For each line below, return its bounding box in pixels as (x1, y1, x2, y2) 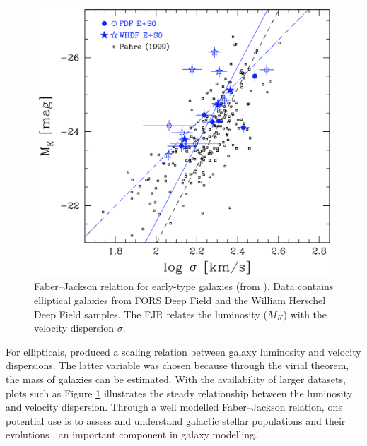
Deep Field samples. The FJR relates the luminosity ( (34, 306, 267, 321)
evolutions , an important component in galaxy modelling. (6, 427, 258, 442)
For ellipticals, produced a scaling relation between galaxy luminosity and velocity (6, 344, 361, 358)
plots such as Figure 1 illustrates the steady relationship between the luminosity (6, 385, 353, 400)
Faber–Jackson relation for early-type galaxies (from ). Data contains (34, 279, 334, 294)
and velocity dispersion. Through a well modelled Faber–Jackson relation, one (6, 399, 343, 414)
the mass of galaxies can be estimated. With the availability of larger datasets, (6, 371, 346, 386)
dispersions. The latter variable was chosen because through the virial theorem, (6, 358, 349, 373)
